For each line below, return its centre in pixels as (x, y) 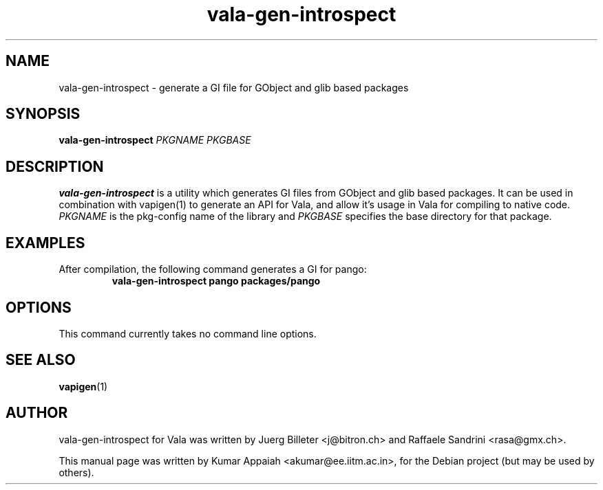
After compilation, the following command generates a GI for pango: (213, 269)
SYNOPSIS (43, 114)
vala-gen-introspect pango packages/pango (216, 281)
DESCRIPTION (55, 166)
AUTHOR (37, 413)
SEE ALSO (41, 360)
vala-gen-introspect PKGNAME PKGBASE (155, 140)
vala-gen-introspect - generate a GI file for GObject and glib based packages (234, 87)
